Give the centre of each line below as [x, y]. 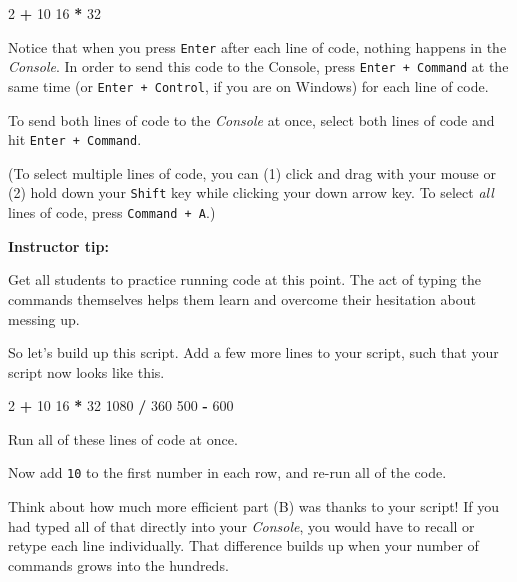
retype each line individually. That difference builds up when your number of [243, 545]
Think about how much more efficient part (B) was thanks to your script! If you [253, 506]
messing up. [44, 318]
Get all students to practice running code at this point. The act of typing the [244, 279]
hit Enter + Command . [75, 139]
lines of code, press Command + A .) [112, 212]
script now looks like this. [86, 371]
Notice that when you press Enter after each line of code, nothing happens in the [257, 46]
